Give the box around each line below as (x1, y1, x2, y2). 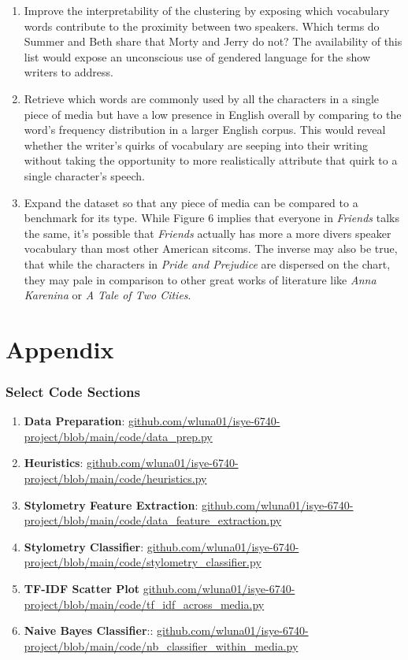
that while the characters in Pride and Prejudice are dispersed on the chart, (24, 255, 391, 272)
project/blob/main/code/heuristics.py (24, 470, 207, 487)
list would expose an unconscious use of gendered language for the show (24, 48, 370, 65)
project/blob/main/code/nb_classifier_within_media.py (24, 637, 299, 654)
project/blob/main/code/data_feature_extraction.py (24, 512, 282, 528)
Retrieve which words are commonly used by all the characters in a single (24, 90, 379, 106)
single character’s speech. (24, 167, 145, 184)
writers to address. (24, 64, 113, 80)
